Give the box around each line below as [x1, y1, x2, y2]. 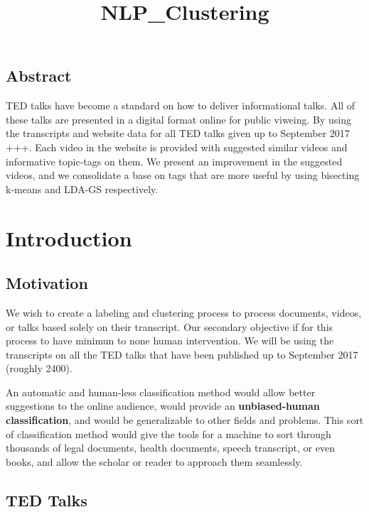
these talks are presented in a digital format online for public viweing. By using [6, 111, 352, 126]
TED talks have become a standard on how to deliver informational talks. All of [6, 98, 355, 113]
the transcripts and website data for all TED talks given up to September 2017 [6, 126, 350, 141]
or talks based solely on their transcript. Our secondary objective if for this [6, 319, 333, 334]
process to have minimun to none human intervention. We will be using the [6, 333, 334, 348]
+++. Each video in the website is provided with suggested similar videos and [6, 139, 348, 154]
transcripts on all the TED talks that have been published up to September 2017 [6, 347, 358, 361]
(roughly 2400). [6, 361, 73, 376]
